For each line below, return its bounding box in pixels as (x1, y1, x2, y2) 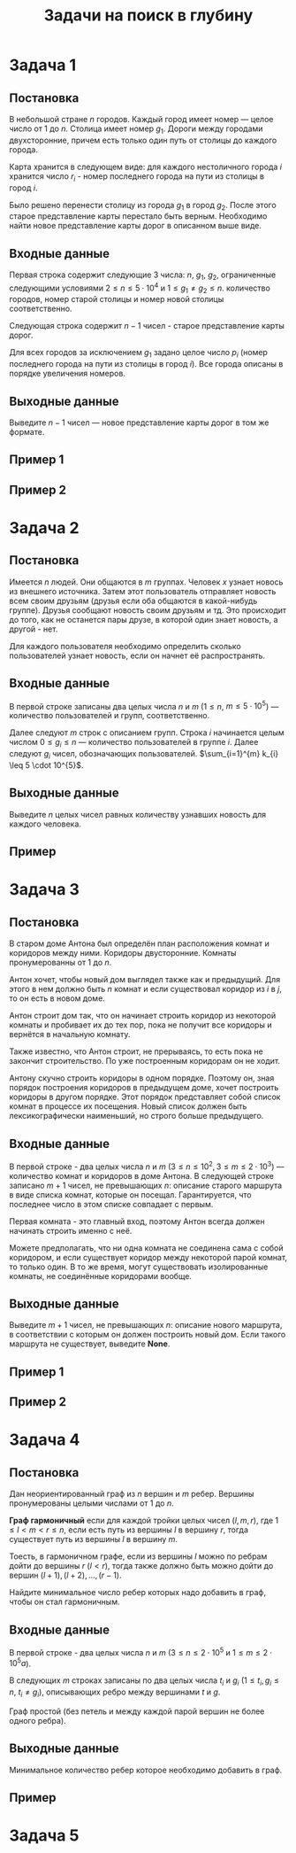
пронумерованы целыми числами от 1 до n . (9, 1498, 174, 1508)
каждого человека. (9, 818, 82, 829)
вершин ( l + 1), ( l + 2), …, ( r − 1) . (9, 1570, 122, 1581)
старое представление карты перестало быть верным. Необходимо (9, 211, 268, 221)
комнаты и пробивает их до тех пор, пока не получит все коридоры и (9, 1020, 272, 1030)
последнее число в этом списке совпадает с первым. (9, 1198, 214, 1209)
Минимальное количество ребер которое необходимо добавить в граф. (9, 1764, 283, 1775)
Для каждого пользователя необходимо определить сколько (9, 640, 241, 651)
